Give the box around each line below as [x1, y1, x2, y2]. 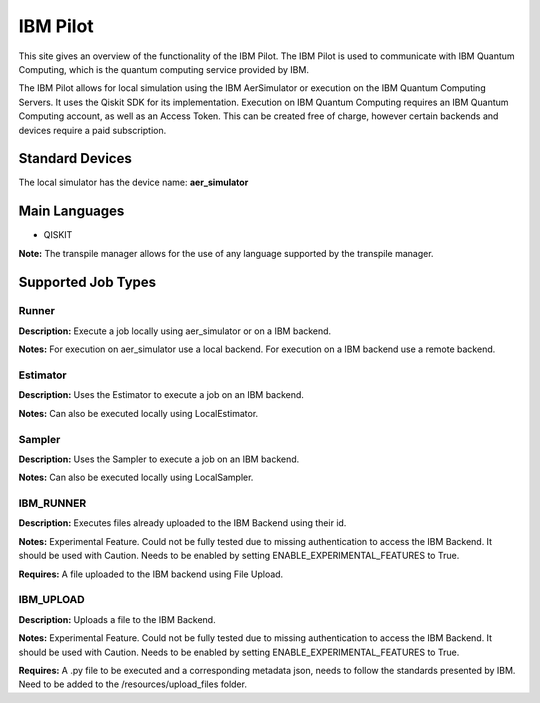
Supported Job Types [18, 273, 157, 290]
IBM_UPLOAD [18, 593, 85, 607]
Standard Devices [18, 150, 132, 167]
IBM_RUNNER [18, 496, 87, 510]
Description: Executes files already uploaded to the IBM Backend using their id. [18, 517, 347, 529]
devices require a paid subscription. [18, 124, 167, 136]
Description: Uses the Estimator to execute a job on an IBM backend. [18, 389, 305, 401]
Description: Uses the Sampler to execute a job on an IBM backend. [18, 453, 300, 465]
